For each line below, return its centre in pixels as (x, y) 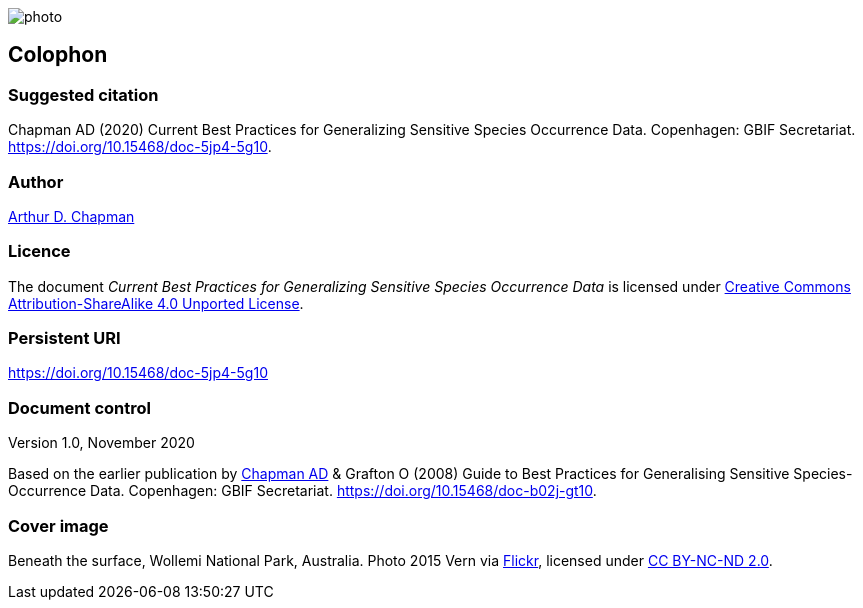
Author (36, 181)
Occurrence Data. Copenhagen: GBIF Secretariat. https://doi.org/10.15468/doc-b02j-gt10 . (302, 491)
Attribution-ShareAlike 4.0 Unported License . (156, 303)
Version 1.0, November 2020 (101, 443)
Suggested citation (83, 94)
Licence (39, 251)
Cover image (58, 525)
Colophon (58, 55)
